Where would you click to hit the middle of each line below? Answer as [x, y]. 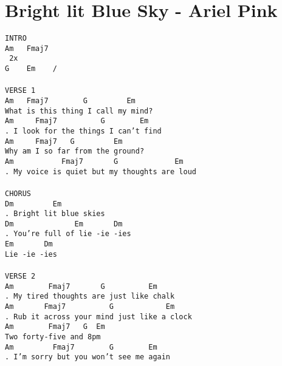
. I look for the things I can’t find [83, 131]
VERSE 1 [20, 91]
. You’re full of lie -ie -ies [68, 234]
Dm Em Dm [64, 224]
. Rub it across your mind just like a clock [98, 317]
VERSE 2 [20, 276]
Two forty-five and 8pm [53, 337]
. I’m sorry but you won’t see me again [88, 357]
